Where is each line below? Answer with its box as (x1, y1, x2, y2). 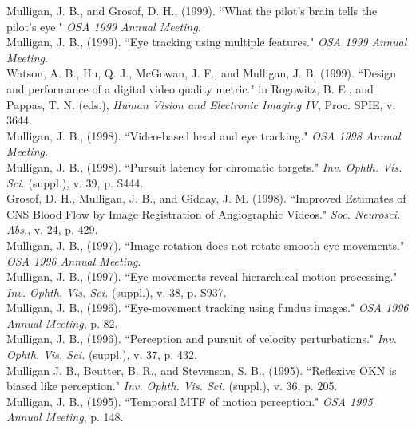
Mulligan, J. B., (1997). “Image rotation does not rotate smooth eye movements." (6, 236, 405, 253)
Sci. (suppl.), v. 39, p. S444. (6, 174, 144, 191)
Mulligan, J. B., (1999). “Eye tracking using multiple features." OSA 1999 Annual (6, 34, 407, 50)
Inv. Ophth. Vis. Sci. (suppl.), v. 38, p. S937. (6, 283, 227, 300)
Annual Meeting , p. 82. (6, 314, 118, 331)
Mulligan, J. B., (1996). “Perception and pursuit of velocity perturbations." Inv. (6, 330, 397, 347)
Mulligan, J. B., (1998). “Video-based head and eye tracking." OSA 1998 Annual (6, 127, 401, 144)
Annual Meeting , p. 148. (6, 408, 124, 425)
